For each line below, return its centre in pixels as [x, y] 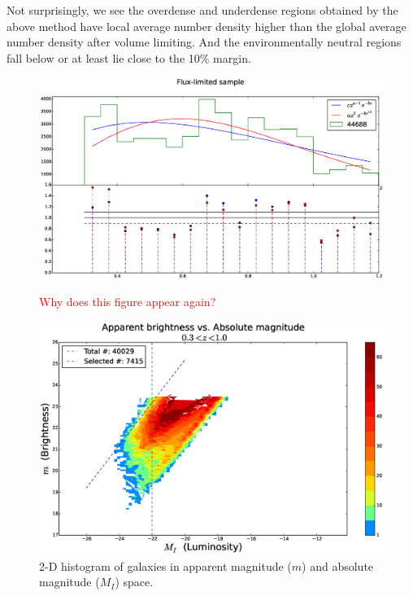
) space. [134, 582]
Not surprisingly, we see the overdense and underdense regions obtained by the [202, 10]
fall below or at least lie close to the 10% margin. [129, 57]
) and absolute [338, 565]
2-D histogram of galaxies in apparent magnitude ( [165, 565]
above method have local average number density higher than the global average [206, 26]
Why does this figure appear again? [128, 302]
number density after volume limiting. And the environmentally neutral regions [204, 42]
